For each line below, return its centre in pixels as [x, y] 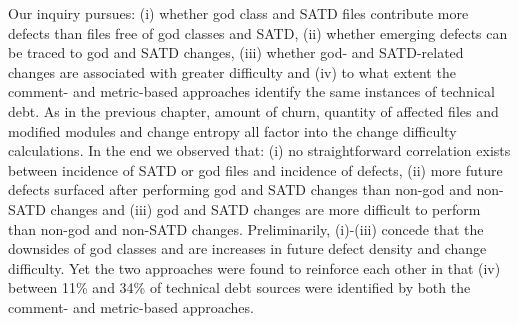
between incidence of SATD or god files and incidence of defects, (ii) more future [255, 169]
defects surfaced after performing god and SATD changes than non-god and [240, 189]
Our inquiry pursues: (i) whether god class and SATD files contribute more [238, 13]
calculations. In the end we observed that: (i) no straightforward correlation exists [259, 150]
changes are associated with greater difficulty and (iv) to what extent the [232, 71]
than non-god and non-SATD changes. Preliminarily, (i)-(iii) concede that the [246, 228]
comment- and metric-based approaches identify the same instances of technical [251, 91]
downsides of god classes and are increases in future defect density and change [247, 248]
